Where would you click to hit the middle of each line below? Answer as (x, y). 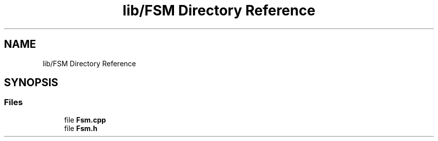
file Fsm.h (81, 128)
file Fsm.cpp (85, 120)
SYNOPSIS (31, 83)
